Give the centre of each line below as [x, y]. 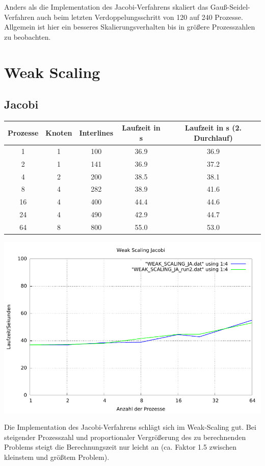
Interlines [96, 133]
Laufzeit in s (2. [213, 128]
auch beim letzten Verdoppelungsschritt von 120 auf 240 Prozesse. [140, 17]
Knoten [59, 133]
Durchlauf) [213, 138]
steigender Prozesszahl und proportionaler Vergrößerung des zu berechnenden [125, 437]
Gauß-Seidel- [230, 7]
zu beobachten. [28, 36]
